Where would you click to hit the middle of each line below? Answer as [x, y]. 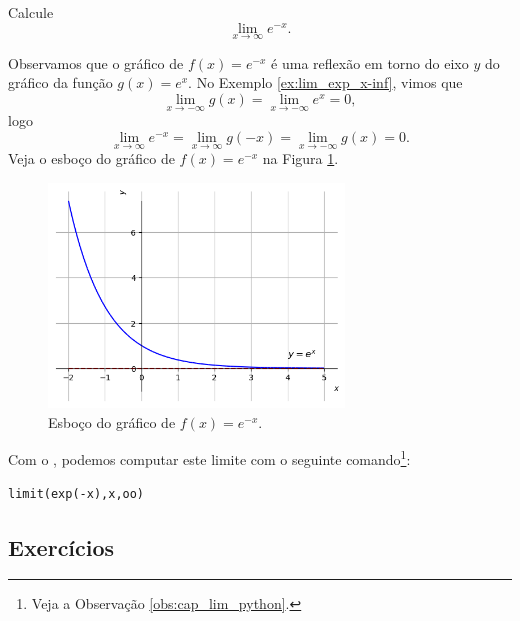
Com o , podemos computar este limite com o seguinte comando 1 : [209, 457]
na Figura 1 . [300, 158]
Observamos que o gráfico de [96, 62]
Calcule [31, 12]
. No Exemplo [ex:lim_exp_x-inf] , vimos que [325, 82]
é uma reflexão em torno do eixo [370, 62]
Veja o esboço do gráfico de [91, 158]
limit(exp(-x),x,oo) [76, 493]
